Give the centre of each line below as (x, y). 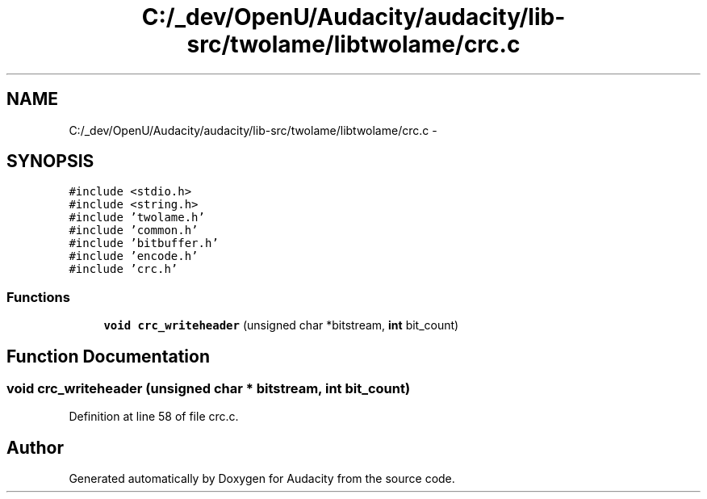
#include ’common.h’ (134, 231)
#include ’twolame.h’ (137, 218)
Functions (38, 297)
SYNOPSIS (50, 161)
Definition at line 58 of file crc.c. (154, 417)
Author (35, 447)
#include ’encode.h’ (134, 256)
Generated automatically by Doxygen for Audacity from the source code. (262, 479)
